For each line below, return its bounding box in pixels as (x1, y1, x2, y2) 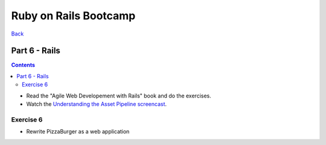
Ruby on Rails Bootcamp (11, 9, 136, 22)
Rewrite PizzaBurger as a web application (26, 128, 130, 135)
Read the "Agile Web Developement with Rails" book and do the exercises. (26, 92, 211, 99)
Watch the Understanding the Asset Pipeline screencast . (26, 100, 167, 108)
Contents (11, 61, 36, 69)
